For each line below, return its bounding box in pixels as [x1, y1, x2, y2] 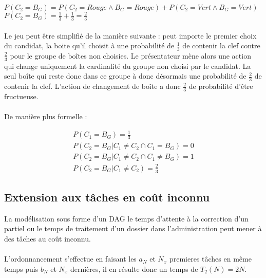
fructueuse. [4, 91, 39, 102]
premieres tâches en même [169, 253, 252, 264]
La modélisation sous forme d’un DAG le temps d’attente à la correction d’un [4, 213, 249, 224]
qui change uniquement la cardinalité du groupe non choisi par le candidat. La [4, 60, 251, 71]
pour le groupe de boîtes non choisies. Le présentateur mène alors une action [10, 50, 251, 61]
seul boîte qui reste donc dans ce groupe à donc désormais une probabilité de [4, 70, 246, 81]
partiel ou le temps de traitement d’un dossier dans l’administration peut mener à [4, 223, 262, 234]
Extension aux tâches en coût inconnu [4, 189, 210, 205]
